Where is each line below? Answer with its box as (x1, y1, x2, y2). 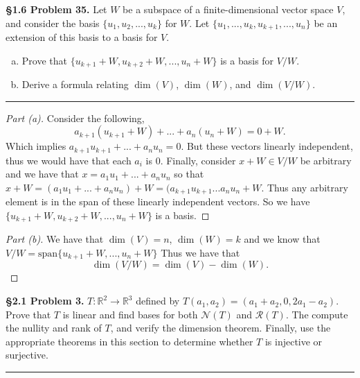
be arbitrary (300, 153, 352, 167)
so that (174, 166, 204, 181)
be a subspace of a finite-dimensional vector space (123, 2, 334, 16)
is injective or (264, 334, 323, 348)
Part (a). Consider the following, (6, 110, 145, 125)
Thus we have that (161, 246, 240, 260)
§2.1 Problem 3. (6, 293, 84, 308)
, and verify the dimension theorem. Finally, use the (110, 320, 331, 335)
